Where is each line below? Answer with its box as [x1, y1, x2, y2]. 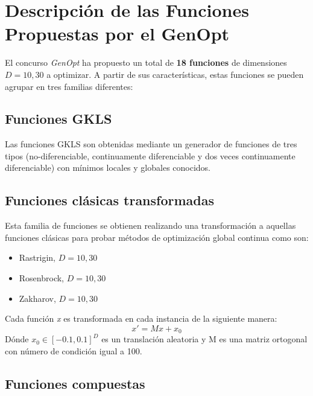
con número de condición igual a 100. [5, 344, 142, 357]
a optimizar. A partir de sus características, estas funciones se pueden [46, 68, 304, 80]
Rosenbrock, [19, 272, 64, 284]
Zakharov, [19, 292, 56, 304]
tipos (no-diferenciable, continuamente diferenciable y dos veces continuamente [5, 149, 296, 162]
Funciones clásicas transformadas [5, 191, 215, 209]
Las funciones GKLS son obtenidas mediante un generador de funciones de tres [5, 138, 297, 150]
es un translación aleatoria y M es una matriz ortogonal [101, 333, 308, 345]
